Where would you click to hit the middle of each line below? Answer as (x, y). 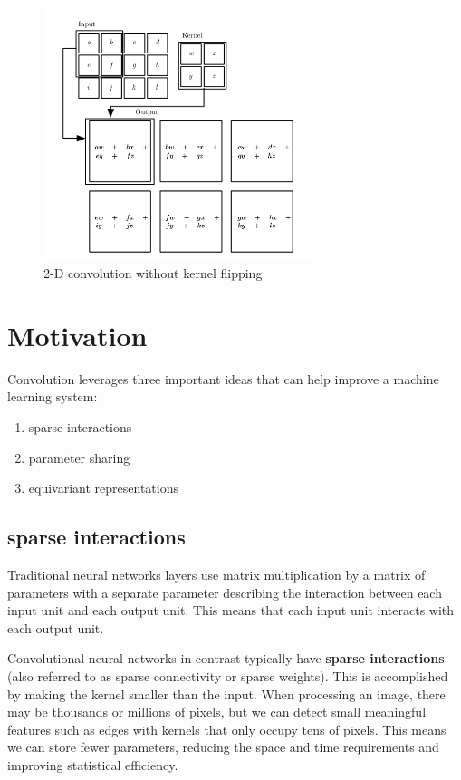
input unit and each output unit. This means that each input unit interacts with (231, 610)
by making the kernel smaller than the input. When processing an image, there (226, 693)
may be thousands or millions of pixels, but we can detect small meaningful (217, 712)
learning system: (53, 396)
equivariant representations (103, 488)
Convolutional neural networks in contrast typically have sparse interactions (226, 658)
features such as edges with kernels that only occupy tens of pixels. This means (227, 729)
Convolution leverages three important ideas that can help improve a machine (223, 378)
